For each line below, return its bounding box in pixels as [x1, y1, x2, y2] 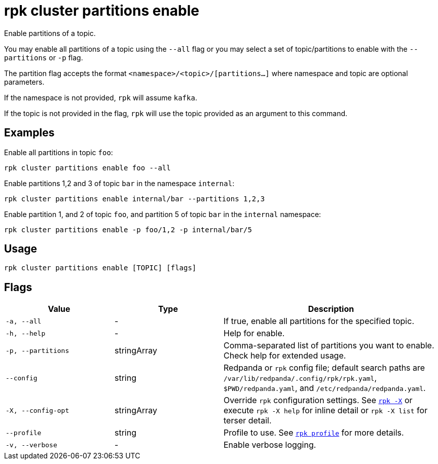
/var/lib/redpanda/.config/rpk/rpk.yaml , [224, 373, 377, 383]
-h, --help [6, 329, 46, 337]
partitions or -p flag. [4, 53, 83, 62]
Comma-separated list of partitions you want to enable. [224, 340, 434, 351]
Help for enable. [224, 328, 285, 339]
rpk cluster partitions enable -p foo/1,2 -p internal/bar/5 [4, 225, 252, 234]
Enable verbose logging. [224, 440, 316, 450]
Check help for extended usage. [224, 350, 346, 361]
